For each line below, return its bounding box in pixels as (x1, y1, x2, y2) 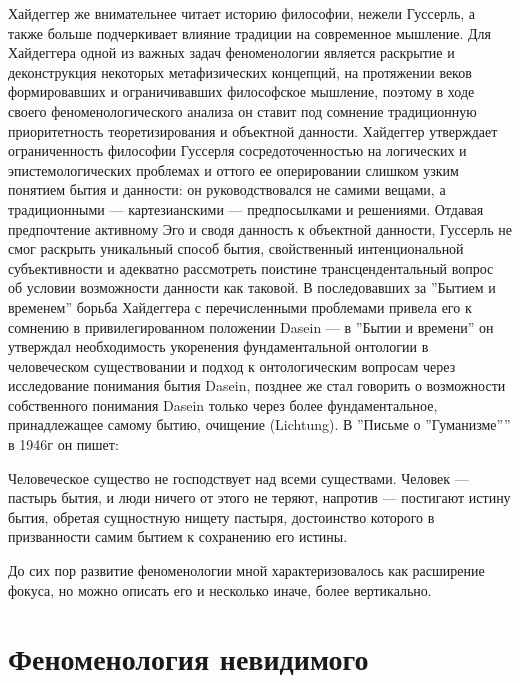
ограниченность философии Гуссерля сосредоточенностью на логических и (8, 140, 467, 161)
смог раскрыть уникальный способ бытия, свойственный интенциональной (8, 238, 464, 259)
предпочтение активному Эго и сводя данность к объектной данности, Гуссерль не (8, 218, 512, 239)
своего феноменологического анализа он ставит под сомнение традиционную (8, 100, 477, 121)
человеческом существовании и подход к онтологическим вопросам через (8, 355, 456, 376)
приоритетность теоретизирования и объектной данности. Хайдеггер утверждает (8, 120, 498, 141)
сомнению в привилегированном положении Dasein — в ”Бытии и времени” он (8, 316, 494, 337)
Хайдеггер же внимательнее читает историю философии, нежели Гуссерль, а (8, 3, 476, 23)
